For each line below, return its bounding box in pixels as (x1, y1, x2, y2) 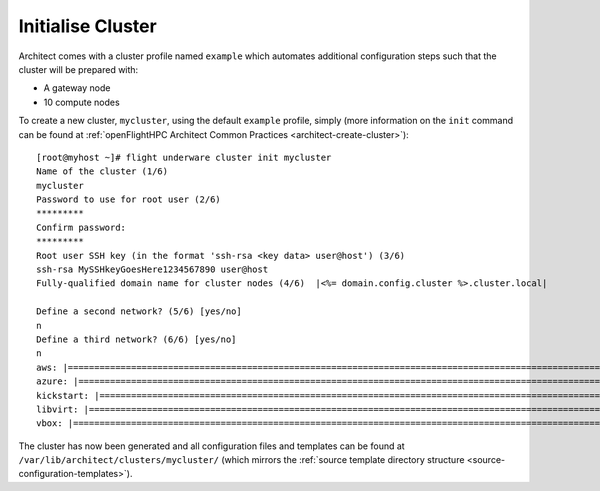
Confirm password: (36, 221, 127, 233)
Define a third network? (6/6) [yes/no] (36, 333, 237, 345)
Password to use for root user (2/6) (36, 194, 222, 205)
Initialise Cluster (18, 15, 157, 37)
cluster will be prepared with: (18, 63, 139, 75)
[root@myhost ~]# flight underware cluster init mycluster (36, 151, 332, 163)
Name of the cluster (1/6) (36, 166, 169, 177)
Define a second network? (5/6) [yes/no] (36, 306, 242, 317)
